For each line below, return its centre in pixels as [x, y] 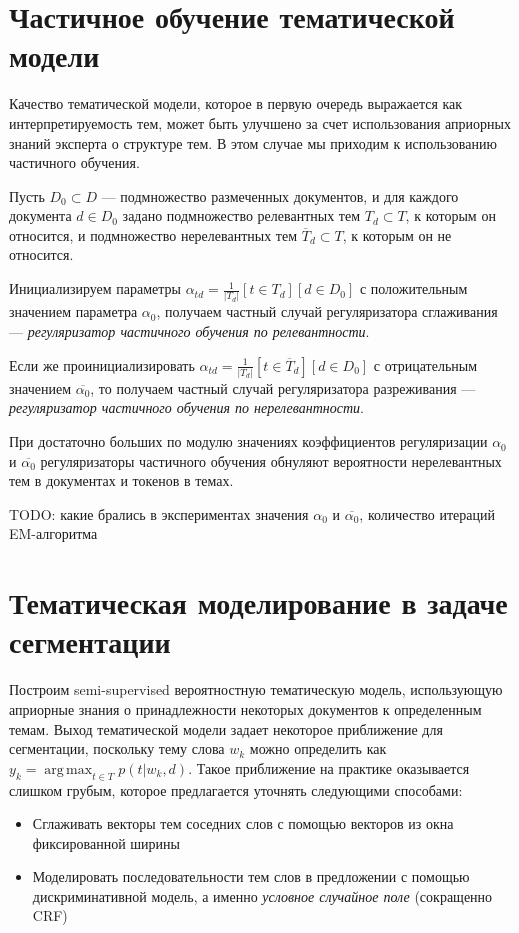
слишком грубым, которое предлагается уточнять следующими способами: [236, 789]
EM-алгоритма [53, 533]
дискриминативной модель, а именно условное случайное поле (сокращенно [262, 895]
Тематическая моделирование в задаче [258, 602]
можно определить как [318, 748]
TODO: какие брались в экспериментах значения [159, 513]
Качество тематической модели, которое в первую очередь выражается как [236, 103]
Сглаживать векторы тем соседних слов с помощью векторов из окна [243, 823]
